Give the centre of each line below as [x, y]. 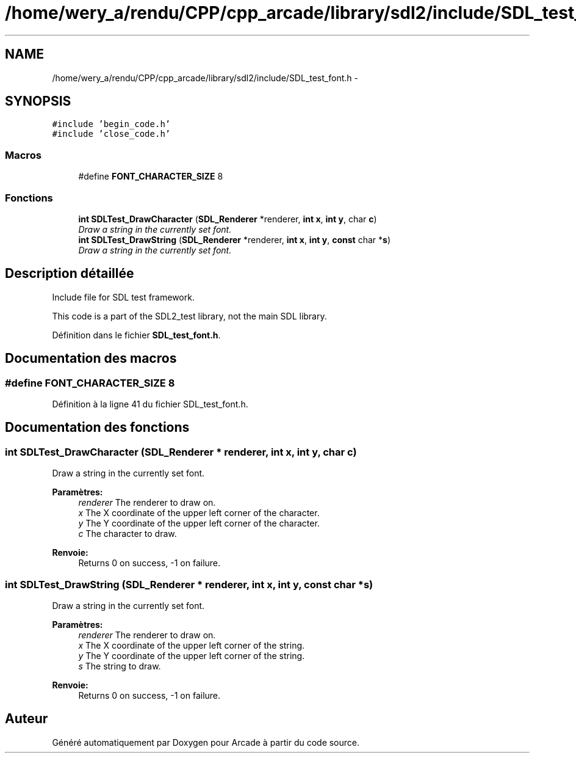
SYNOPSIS [38, 101]
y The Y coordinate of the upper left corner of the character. [199, 523]
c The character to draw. [128, 534]
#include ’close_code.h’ [111, 134]
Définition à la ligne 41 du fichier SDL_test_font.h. [150, 404]
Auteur [27, 719]
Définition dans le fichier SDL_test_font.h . [136, 335]
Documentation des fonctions [97, 428]
